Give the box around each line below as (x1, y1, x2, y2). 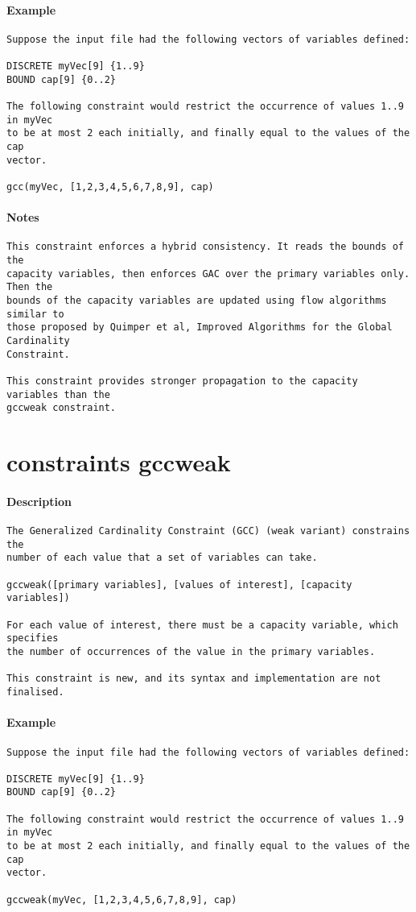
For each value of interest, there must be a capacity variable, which (6, 619, 398, 631)
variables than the (6, 388, 110, 400)
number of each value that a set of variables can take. (6, 552, 318, 564)
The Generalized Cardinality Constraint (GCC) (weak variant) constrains (6, 525, 410, 537)
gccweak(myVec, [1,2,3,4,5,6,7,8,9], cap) (6, 893, 237, 906)
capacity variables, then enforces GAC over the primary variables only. (6, 267, 410, 280)
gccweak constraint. (6, 402, 117, 414)
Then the (6, 281, 53, 293)
